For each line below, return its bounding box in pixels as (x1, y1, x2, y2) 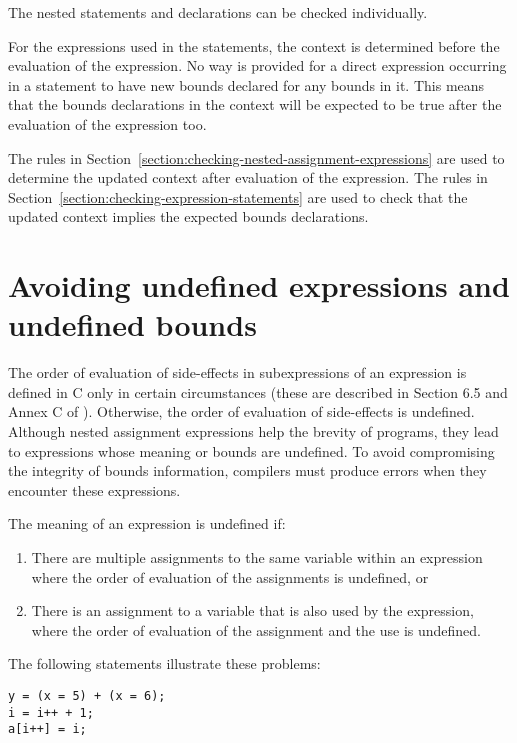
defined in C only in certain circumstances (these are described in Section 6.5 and (8, 381, 508, 402)
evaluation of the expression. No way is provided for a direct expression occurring (8, 55, 507, 76)
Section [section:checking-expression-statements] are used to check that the (8, 186, 468, 207)
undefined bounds (8, 304, 257, 345)
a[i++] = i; (8, 722, 87, 737)
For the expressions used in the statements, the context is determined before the (8, 35, 500, 56)
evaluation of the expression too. (8, 113, 207, 134)
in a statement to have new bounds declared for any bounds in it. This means (8, 74, 485, 95)
